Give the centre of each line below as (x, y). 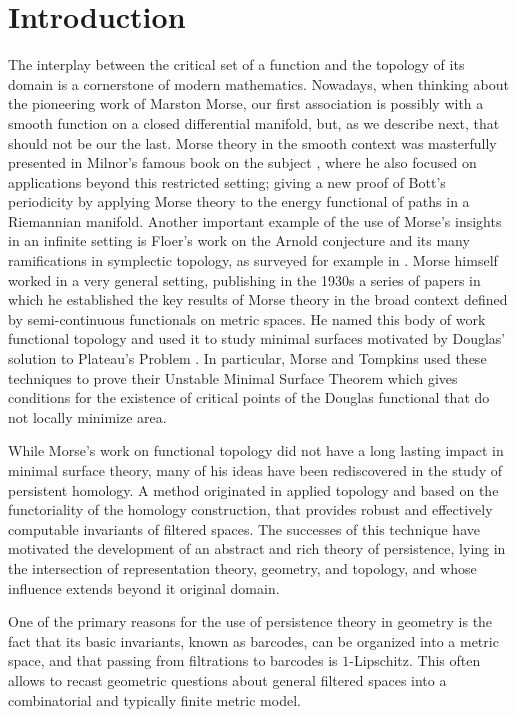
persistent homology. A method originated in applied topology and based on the (253, 489)
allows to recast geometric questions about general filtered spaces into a (227, 679)
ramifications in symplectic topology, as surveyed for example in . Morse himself (253, 260)
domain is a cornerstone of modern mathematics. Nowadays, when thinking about (258, 83)
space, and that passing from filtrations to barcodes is (173, 660)
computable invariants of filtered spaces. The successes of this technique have (244, 528)
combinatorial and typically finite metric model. (154, 699)
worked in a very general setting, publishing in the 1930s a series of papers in (244, 279)
